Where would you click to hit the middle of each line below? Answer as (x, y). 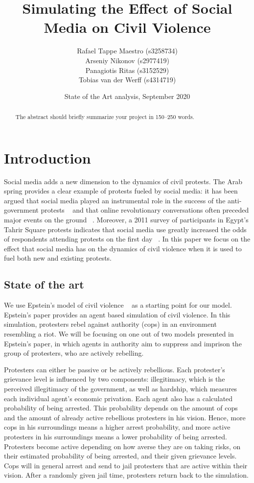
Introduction (47, 157)
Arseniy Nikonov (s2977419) (127, 60)
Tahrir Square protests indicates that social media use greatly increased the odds (125, 229)
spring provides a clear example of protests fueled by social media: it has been (121, 191)
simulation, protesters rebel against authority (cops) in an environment (110, 324)
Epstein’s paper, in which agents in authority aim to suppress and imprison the (123, 343)
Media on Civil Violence (127, 27)
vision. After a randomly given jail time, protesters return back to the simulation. (126, 475)
